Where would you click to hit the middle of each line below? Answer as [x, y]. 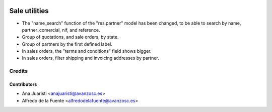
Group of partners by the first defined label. [67, 44]
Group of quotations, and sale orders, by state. [70, 37]
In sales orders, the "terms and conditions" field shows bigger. [87, 51]
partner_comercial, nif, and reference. [61, 30]
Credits [18, 71]
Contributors [23, 84]
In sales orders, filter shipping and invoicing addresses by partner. [91, 58]
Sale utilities [29, 11]
